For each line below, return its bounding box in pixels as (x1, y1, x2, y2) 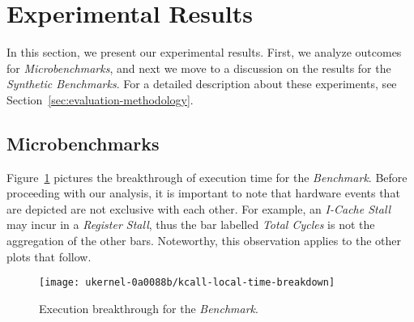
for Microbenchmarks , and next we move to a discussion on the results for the (6, 59, 391, 76)
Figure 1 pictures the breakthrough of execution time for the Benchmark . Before (6, 168, 408, 185)
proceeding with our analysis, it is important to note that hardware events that (6, 184, 400, 201)
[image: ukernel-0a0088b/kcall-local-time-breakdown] (39, 277, 335, 289)
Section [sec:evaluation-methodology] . (6, 91, 194, 108)
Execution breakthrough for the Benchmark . (39, 299, 258, 316)
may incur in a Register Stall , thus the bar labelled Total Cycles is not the (6, 216, 375, 233)
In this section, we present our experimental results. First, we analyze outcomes (6, 44, 402, 61)
